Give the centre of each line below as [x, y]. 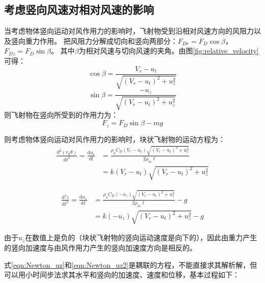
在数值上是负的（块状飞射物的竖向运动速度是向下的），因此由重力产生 [141, 237]
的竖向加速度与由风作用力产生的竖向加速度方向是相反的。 [100, 247]
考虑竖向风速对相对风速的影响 [79, 9]
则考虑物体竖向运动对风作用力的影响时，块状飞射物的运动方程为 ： [115, 139]
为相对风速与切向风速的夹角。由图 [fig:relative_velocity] [169, 51]
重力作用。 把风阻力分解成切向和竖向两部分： [101, 40]
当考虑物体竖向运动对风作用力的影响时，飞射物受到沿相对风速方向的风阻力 [129, 31]
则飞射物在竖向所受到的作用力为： [61, 115]
